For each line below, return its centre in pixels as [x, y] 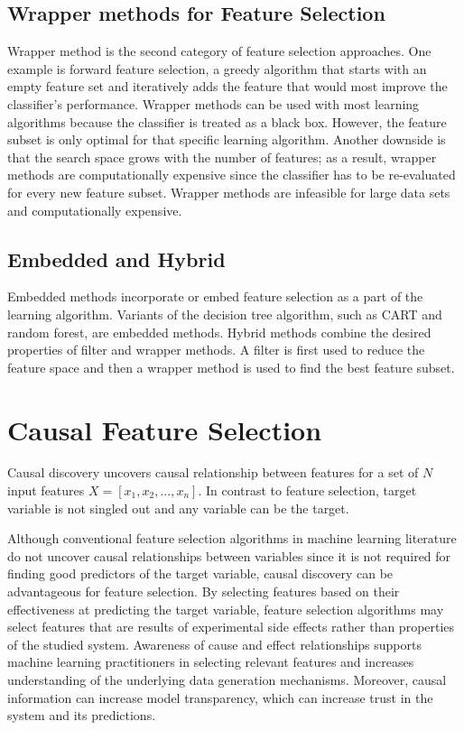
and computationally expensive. [95, 210]
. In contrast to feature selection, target [307, 490]
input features [46, 490]
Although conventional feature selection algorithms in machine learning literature [232, 538]
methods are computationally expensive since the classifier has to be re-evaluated [232, 175]
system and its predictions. [82, 715]
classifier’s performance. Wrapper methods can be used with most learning [213, 103]
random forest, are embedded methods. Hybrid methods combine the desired [219, 332]
